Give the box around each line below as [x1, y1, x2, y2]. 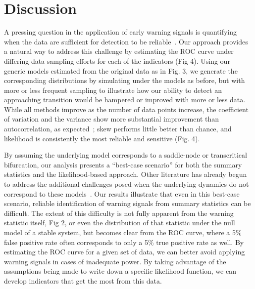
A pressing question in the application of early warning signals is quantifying [4, 27, 237, 37]
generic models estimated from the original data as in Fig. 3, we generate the [4, 65, 238, 76]
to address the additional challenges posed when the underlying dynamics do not [4, 179, 249, 189]
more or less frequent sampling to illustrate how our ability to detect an [4, 84, 222, 95]
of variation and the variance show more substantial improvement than [4, 114, 219, 124]
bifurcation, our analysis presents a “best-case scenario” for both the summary [4, 159, 242, 169]
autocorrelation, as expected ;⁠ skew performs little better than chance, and [4, 124, 232, 134]
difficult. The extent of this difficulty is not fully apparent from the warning [4, 207, 234, 218]
